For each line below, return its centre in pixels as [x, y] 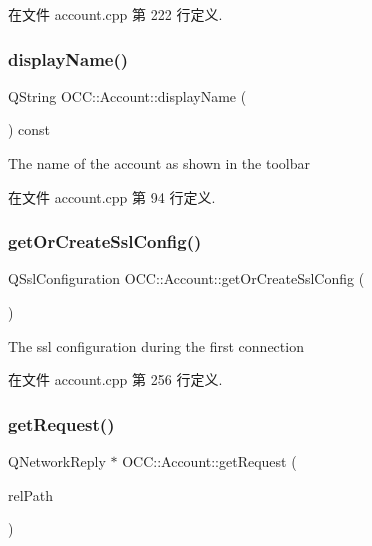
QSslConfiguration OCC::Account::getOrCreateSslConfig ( [186, 278]
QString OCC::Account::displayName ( [127, 95]
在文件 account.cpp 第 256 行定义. [115, 379]
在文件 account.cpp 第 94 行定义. [112, 196]
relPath [30, 494]
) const [29, 129]
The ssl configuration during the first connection [156, 345]
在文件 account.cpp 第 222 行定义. [115, 14]
